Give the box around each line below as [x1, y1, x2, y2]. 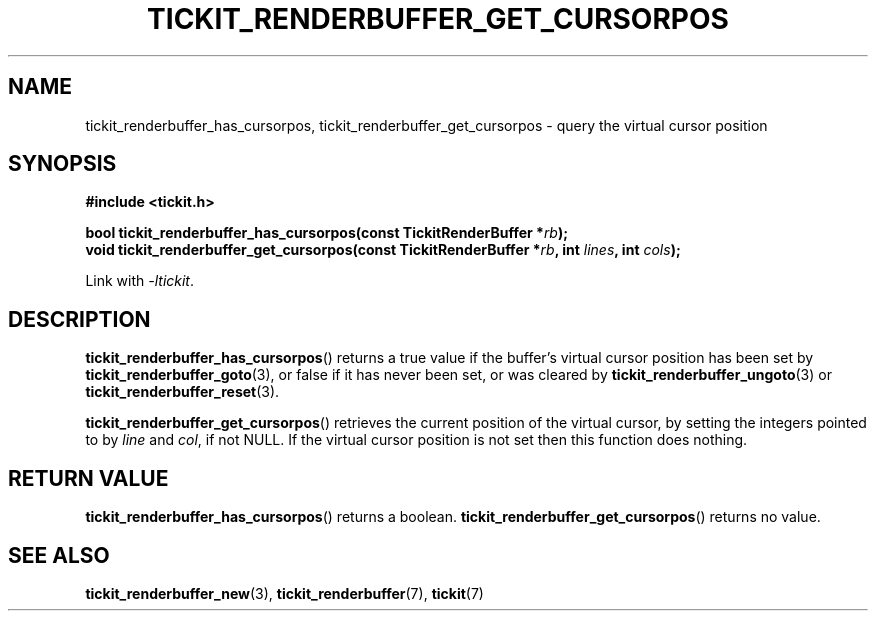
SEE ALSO [8, 542, 110, 568]
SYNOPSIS [8, 151, 117, 177]
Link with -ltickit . [85, 272, 195, 290]
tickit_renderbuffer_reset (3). [85, 383, 280, 401]
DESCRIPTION [8, 306, 151, 332]
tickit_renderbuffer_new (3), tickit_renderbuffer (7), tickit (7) [85, 584, 484, 602]
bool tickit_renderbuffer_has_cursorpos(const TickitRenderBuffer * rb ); [85, 224, 569, 242]
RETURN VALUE [8, 465, 169, 491]
